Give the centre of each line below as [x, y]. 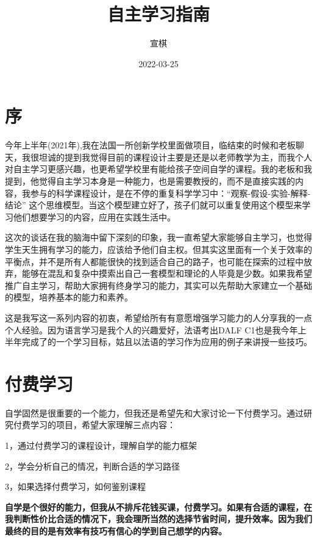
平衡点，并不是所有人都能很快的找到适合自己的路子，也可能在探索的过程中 [154, 261]
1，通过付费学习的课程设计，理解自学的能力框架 [101, 445]
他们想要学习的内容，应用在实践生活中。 [94, 216]
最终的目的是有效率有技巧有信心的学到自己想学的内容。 [116, 531]
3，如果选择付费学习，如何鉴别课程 [75, 486]
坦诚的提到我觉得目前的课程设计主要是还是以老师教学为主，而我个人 [175, 157]
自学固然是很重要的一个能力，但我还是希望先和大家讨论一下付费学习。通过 [154, 412]
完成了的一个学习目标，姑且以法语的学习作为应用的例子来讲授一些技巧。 [167, 342]
